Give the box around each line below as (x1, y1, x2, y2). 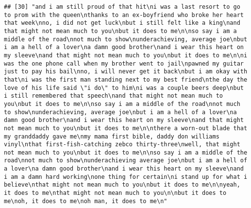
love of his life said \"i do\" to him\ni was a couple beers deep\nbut (4, 84, 244, 91)
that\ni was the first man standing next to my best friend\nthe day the (4, 76, 248, 83)
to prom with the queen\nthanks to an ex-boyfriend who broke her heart (4, 11, 244, 18)
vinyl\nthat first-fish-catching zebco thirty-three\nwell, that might (4, 141, 240, 148)
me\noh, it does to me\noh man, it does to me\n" (4, 197, 167, 205)
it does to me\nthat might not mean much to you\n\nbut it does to (4, 190, 227, 197)
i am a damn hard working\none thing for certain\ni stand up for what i (4, 173, 248, 180)
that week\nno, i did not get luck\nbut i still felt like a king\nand (4, 19, 240, 27)
